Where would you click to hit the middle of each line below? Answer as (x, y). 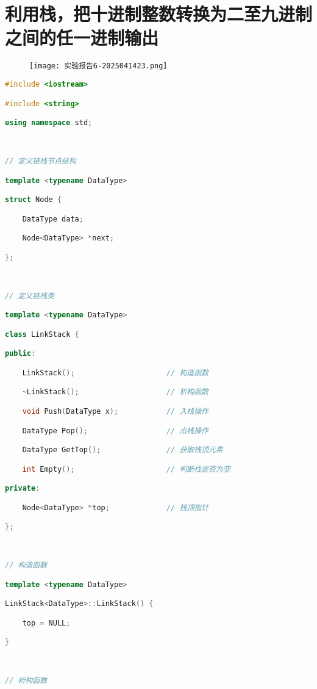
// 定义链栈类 (30, 296)
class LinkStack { (42, 334)
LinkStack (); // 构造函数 (115, 373)
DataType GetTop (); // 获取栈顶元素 (123, 450)
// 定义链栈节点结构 (41, 161)
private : (23, 489)
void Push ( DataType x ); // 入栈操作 (115, 411)
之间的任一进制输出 (82, 38)
